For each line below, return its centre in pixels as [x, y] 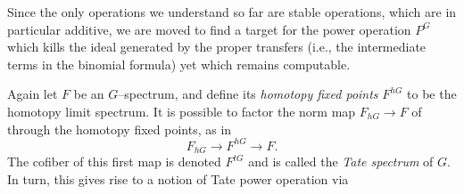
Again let [33, 94]
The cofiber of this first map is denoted [114, 162]
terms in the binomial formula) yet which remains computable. [179, 64]
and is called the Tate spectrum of [341, 162]
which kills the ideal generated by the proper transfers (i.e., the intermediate [217, 47]
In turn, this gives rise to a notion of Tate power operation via [178, 178]
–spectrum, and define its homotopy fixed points [248, 94]
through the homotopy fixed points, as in [120, 129]
